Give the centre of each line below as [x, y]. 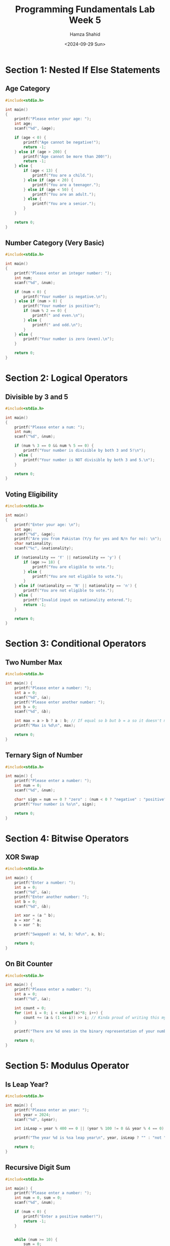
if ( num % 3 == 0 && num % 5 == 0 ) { [54, 446]
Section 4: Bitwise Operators [67, 838]
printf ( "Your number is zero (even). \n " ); [69, 339]
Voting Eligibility [32, 494]
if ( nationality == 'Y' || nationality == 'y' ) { [68, 557]
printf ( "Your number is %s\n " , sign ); [55, 804]
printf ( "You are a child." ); [63, 175]
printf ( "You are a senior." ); [64, 204]
